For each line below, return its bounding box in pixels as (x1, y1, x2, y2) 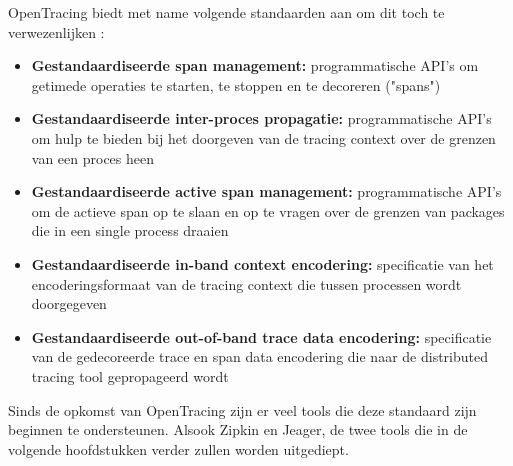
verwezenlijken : (8, 21, 105, 42)
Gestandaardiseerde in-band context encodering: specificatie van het (31, 253, 494, 274)
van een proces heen (31, 147, 155, 168)
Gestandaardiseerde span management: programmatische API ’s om (31, 55, 479, 76)
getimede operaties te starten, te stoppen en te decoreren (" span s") (31, 74, 441, 95)
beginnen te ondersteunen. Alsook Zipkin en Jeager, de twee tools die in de (8, 419, 468, 440)
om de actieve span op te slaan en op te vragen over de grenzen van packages (31, 200, 505, 221)
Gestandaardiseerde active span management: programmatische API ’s (31, 181, 502, 202)
